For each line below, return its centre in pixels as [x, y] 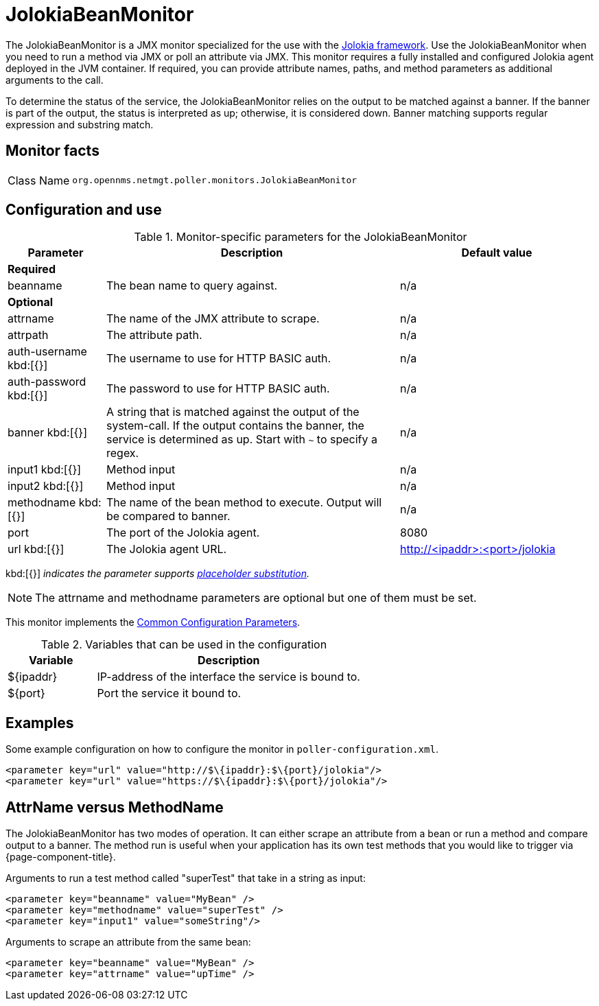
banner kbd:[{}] [47, 433]
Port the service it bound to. [169, 693]
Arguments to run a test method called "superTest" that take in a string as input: [186, 878]
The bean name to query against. [192, 286]
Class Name [39, 180]
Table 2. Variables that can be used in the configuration [184, 645]
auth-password [47, 382]
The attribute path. [154, 335]
